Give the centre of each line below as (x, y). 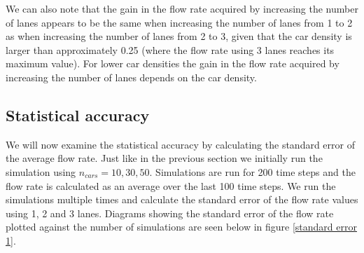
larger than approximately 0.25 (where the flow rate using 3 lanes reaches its (170, 49)
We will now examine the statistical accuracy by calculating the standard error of (180, 144)
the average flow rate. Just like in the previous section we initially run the (164, 158)
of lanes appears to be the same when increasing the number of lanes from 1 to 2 (179, 22)
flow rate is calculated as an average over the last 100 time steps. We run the (171, 185)
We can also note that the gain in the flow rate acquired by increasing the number (182, 8)
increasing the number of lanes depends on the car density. (131, 77)
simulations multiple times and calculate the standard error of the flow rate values (182, 199)
